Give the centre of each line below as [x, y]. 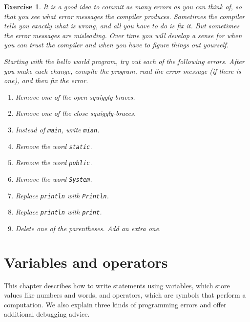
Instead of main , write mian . [57, 129]
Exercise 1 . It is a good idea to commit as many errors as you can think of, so [123, 6]
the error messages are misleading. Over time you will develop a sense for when [123, 35]
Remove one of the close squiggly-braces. [76, 113]
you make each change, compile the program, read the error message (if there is [123, 71]
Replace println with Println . [62, 195]
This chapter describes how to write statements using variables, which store [117, 285]
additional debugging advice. [47, 314]
